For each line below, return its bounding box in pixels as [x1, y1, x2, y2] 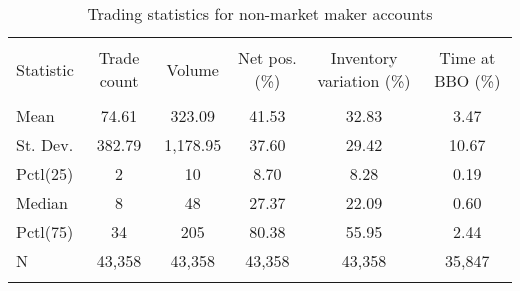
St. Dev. [16, 133, 74, 156]
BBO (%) [434, 69, 501, 92]
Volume [166, 57, 219, 81]
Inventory [330, 46, 398, 69]
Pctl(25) [16, 162, 74, 185]
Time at [439, 46, 496, 69]
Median [16, 191, 69, 214]
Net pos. [237, 46, 297, 69]
